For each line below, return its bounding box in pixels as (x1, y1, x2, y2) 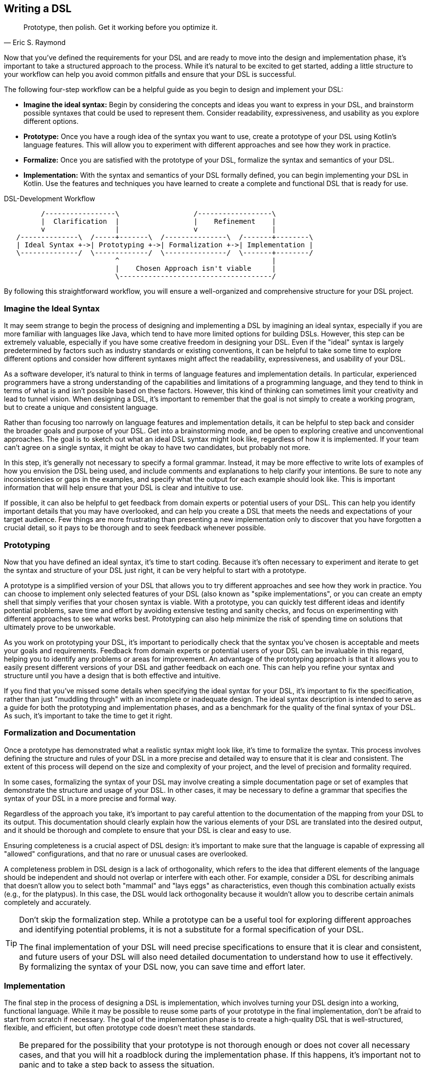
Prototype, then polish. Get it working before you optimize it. (23, 23, 218, 32)
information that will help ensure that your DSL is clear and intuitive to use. (4, 483, 244, 492)
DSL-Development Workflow (4, 194, 95, 203)
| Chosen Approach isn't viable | (115, 264, 276, 273)
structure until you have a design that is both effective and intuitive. (4, 671, 221, 680)
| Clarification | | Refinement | (41, 217, 276, 226)
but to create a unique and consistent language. (4, 403, 158, 412)
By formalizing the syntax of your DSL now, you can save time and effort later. (19, 961, 306, 972)
